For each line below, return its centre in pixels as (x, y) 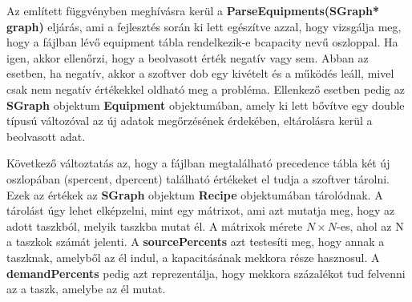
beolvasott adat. (46, 136)
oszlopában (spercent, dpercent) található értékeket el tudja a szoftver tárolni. (198, 178)
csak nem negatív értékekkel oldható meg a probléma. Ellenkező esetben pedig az (206, 89)
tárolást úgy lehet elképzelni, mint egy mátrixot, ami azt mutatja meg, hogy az (201, 210)
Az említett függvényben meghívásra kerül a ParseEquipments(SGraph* (193, 10)
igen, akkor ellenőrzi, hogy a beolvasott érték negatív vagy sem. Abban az (188, 57)
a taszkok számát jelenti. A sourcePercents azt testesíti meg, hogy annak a (196, 242)
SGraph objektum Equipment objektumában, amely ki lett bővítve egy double (206, 105)
